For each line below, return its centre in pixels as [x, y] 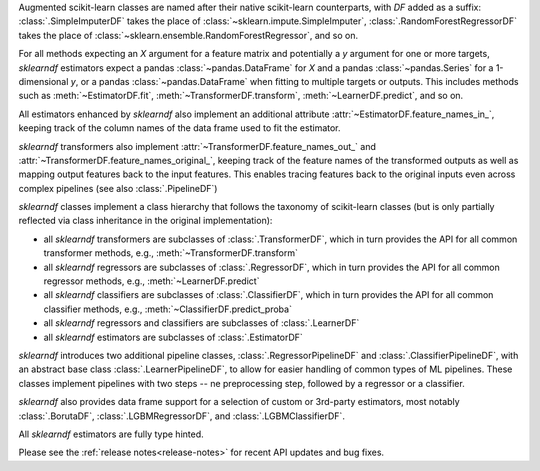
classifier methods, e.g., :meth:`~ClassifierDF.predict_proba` [167, 309]
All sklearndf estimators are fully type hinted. [111, 434]
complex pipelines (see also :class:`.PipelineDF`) [118, 188]
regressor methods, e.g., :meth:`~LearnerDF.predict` [151, 281]
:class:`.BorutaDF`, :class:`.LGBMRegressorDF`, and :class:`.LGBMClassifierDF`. [181, 416]
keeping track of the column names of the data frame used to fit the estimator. [179, 128]
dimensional [43, 81]
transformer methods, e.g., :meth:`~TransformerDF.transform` [171, 253]
